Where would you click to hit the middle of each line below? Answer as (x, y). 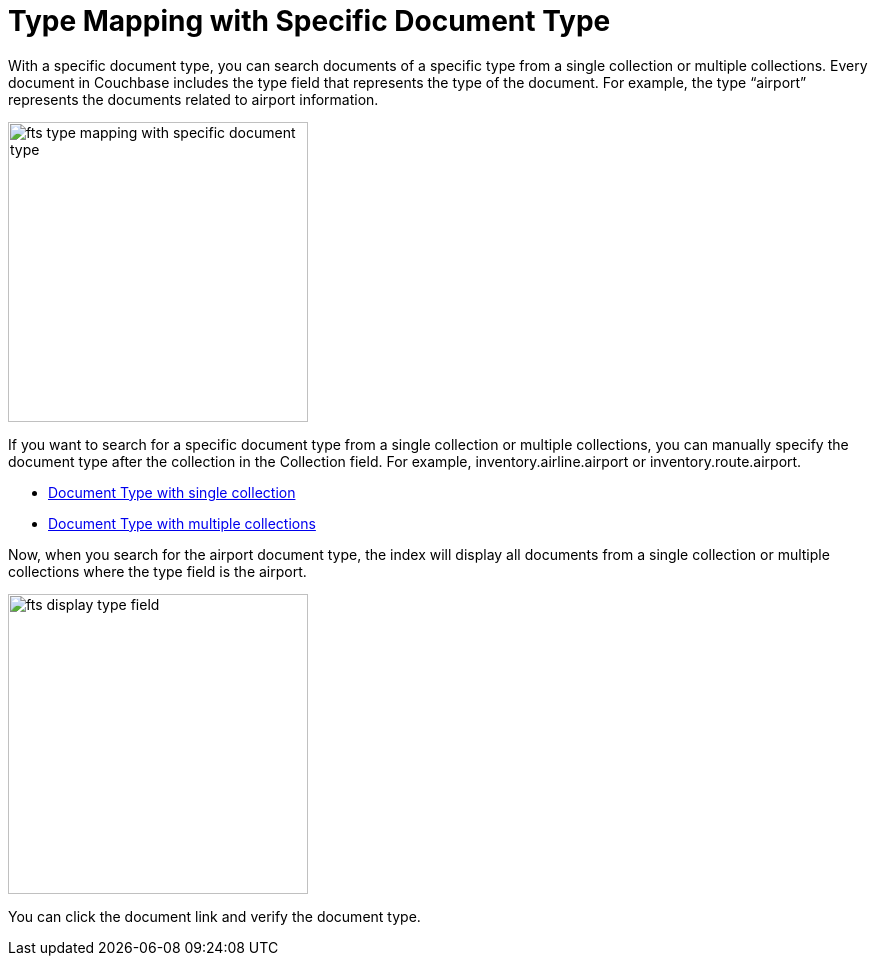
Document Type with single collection (172, 492)
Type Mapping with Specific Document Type (309, 21)
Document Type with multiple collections (182, 523)
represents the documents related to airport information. (193, 99)
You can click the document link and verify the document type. (214, 916)
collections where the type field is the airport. (157, 571)
